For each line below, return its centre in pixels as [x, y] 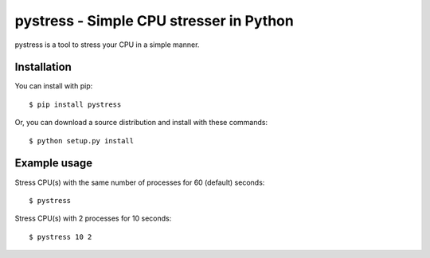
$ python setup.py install [82, 141]
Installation [43, 67]
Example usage [54, 163]
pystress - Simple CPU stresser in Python [154, 21]
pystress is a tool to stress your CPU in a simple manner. [107, 45]
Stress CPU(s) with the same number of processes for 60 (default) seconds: [140, 182]
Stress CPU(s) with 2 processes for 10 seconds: [93, 218]
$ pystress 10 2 [61, 236]
